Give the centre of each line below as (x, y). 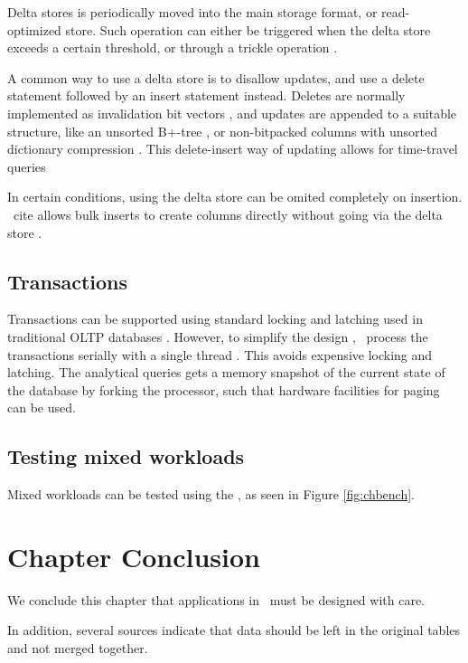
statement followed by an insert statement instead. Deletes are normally (206, 95)
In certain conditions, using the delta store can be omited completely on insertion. (235, 197)
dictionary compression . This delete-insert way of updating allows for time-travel (233, 149)
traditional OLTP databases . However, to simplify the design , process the (218, 336)
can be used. (42, 407)
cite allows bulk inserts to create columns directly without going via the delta (228, 214)
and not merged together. (78, 648)
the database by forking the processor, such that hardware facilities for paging (224, 389)
